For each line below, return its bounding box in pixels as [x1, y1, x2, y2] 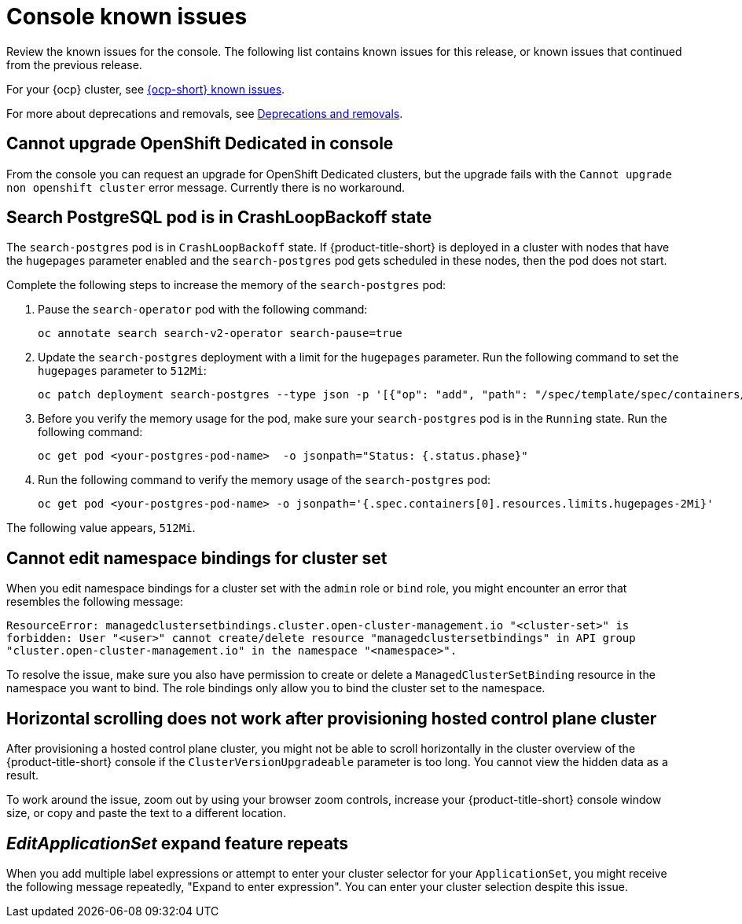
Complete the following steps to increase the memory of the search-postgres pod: [6, 278, 446, 292]
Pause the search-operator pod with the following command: [38, 302, 368, 317]
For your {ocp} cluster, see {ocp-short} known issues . [6, 82, 285, 96]
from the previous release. [6, 57, 142, 71]
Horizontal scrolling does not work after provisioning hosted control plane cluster [6, 708, 657, 728]
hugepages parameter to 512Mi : [38, 364, 207, 378]
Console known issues [6, 3, 248, 30]
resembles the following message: [6, 595, 184, 609]
